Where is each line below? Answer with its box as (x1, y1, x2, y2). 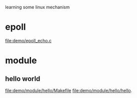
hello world (5, 74, 41, 83)
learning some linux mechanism (5, 4, 70, 10)
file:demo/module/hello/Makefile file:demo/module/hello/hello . (5, 87, 133, 93)
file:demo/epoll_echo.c (5, 37, 52, 43)
